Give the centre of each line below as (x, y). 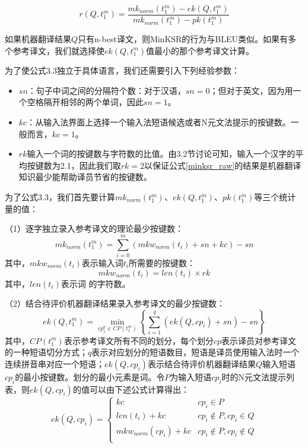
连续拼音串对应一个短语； (55, 363)
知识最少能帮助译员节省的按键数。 (85, 177)
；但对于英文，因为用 (251, 90)
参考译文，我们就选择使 (58, 50)
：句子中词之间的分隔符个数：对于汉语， (107, 90)
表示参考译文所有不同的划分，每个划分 (139, 340)
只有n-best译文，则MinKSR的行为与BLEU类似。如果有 (183, 39)
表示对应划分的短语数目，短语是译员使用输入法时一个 (196, 352)
